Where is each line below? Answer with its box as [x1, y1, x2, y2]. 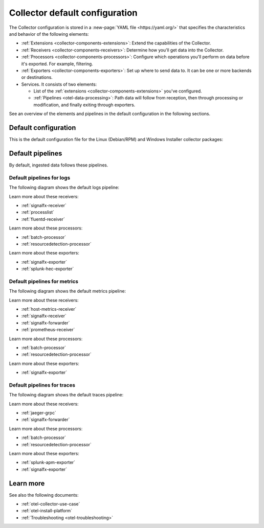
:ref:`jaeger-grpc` [21, 410, 56, 416]
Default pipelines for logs [9, 174, 70, 181]
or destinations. [21, 74, 53, 80]
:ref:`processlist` [21, 209, 55, 215]
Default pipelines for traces [9, 382, 75, 389]
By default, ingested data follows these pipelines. [9, 162, 109, 168]
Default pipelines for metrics [9, 278, 78, 285]
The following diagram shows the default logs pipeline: [9, 184, 120, 190]
